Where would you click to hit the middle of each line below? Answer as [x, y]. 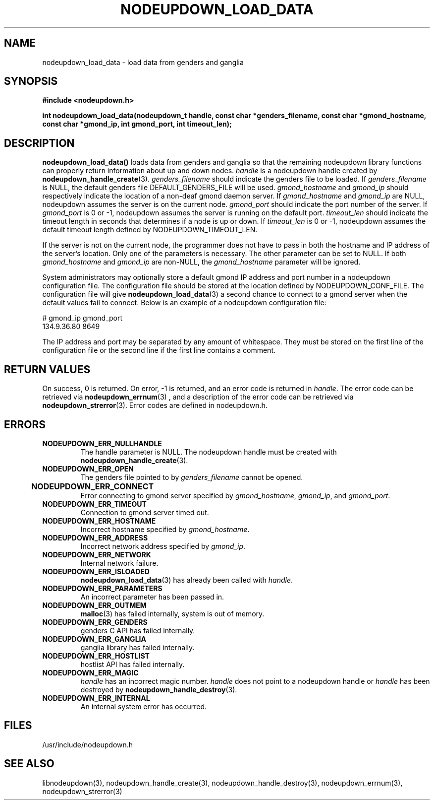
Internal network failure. [119, 563]
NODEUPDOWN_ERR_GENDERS [95, 622]
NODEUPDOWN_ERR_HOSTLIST [96, 656]
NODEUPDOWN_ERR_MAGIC [90, 672]
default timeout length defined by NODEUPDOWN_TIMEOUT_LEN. [150, 230]
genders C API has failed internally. [138, 630]
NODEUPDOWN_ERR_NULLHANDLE [102, 443]
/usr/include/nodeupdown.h [88, 744]
